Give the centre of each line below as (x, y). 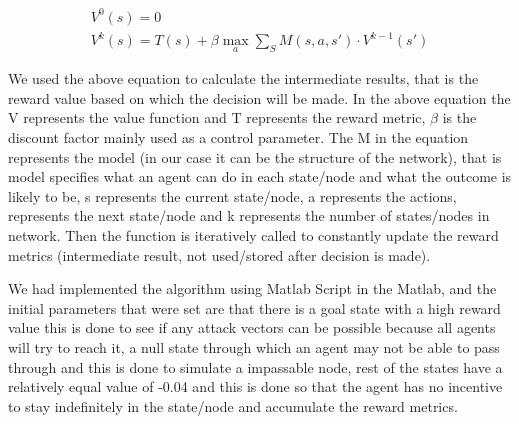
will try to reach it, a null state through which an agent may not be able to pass (254, 347)
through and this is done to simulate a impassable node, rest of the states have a (255, 366)
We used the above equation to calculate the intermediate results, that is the (243, 78)
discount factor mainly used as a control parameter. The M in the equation (238, 137)
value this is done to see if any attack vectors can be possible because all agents (252, 327)
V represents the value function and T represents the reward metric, (217, 117)
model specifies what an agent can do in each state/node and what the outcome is (260, 176)
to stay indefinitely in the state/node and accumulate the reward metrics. (233, 405)
